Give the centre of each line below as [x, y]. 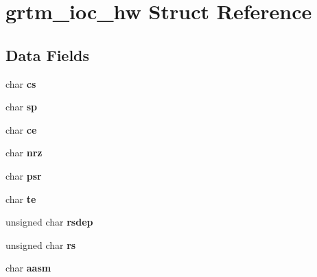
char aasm [28, 268]
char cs [21, 83]
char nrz [24, 153]
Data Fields [48, 55]
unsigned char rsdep [49, 222]
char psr [24, 175]
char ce [21, 129]
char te [21, 198]
